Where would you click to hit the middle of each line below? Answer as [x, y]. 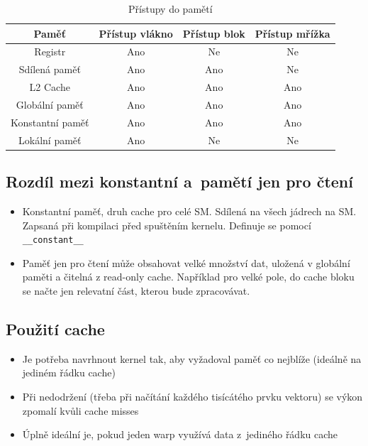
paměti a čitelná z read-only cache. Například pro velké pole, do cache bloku [188, 277]
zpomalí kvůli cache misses [80, 410]
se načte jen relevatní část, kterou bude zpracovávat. [136, 290]
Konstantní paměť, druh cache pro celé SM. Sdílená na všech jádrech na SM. [189, 211]
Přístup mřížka [292, 33]
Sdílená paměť [50, 69]
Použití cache [55, 328]
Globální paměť [50, 104]
